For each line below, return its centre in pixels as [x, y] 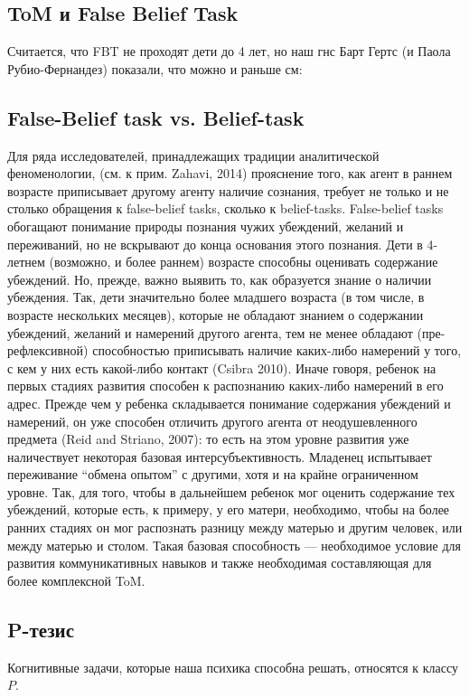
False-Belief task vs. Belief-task [156, 117]
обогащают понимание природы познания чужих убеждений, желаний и [206, 226]
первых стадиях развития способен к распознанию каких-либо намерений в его [225, 386]
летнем [26, 262]
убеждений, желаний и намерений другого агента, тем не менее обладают [210, 332]
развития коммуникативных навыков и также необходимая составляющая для [220, 563]
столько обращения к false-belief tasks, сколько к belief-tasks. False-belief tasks [225, 208]
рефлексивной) [48, 350]
